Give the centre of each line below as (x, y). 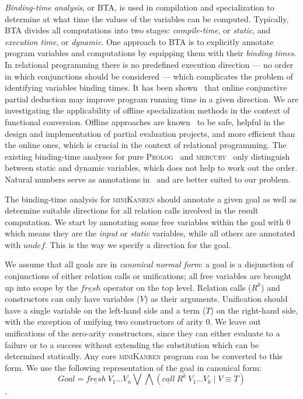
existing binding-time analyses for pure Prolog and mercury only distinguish (147, 156)
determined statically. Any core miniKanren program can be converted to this (144, 356)
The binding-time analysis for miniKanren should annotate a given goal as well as (151, 199)
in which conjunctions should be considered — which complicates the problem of (149, 76)
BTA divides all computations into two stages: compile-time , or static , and (138, 30)
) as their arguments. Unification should (216, 299)
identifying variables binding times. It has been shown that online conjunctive (146, 87)
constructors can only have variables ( (72, 299)
